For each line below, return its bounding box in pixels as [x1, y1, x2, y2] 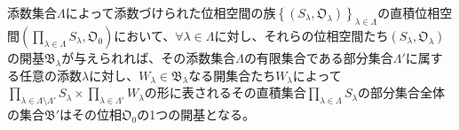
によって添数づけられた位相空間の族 [65, 4, 276, 21]
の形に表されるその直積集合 [144, 83, 306, 102]
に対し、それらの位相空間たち [214, 26, 389, 44]
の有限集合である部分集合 [243, 48, 393, 66]
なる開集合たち [188, 65, 276, 84]
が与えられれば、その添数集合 [61, 48, 236, 66]
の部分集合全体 [358, 83, 446, 102]
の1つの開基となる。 [137, 105, 255, 124]
